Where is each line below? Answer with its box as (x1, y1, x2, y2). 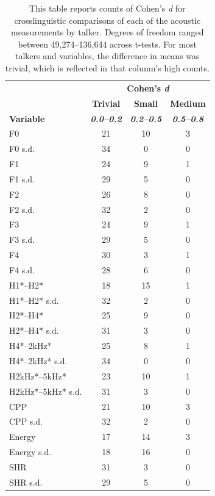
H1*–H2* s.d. (9, 293, 59, 306)
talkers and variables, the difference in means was (15, 49, 200, 62)
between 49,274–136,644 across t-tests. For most (18, 37, 197, 50)
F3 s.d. (9, 233, 35, 246)
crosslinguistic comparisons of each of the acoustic (14, 13, 201, 26)
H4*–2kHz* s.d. (9, 354, 68, 367)
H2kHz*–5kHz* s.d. (9, 384, 82, 397)
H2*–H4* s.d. (9, 324, 59, 337)
